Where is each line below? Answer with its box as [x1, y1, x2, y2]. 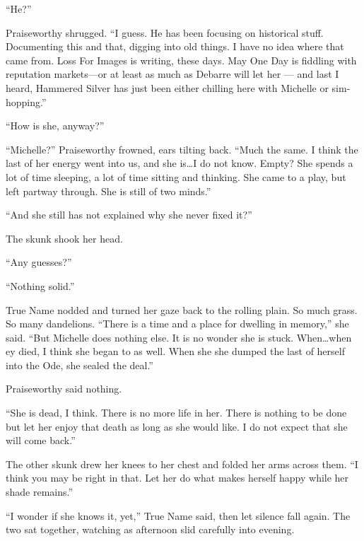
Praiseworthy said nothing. [6, 381, 122, 396]
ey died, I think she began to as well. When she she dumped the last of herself [6, 344, 345, 359]
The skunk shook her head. [6, 231, 123, 245]
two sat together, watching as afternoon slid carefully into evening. [6, 522, 295, 537]
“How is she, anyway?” [6, 118, 105, 133]
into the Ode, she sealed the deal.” [6, 357, 153, 372]
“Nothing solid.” [6, 278, 75, 293]
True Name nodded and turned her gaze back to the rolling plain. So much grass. [6, 302, 358, 317]
